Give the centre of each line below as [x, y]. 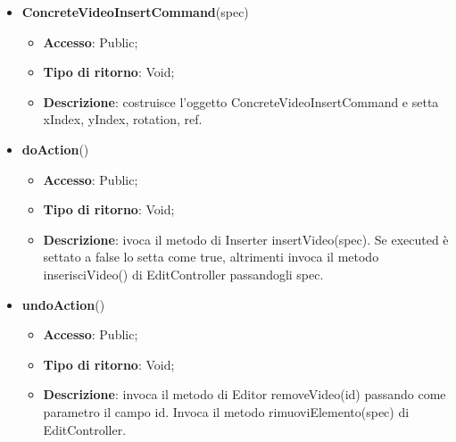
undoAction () [63, 304]
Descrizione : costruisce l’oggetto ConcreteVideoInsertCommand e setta [241, 101]
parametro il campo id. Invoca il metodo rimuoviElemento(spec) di [226, 411]
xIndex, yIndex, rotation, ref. [123, 119]
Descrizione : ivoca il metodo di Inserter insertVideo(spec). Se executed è [246, 239]
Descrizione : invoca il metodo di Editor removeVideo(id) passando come [245, 394]
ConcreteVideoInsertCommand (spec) [135, 12]
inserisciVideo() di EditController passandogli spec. [183, 274]
